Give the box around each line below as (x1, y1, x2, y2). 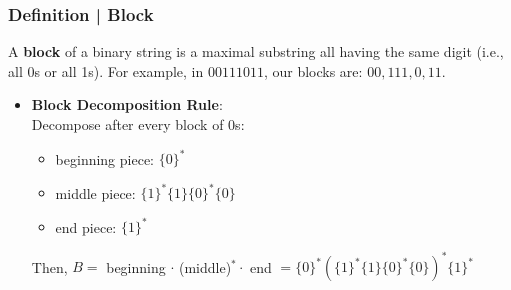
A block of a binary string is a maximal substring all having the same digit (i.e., (8, 41, 504, 62)
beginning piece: (55, 148, 154, 169)
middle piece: (55, 182, 136, 203)
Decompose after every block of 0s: (31, 114, 245, 134)
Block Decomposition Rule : (31, 94, 223, 115)
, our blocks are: (263, 60, 363, 81)
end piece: (55, 216, 117, 237)
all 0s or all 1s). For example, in (8, 60, 204, 81)
